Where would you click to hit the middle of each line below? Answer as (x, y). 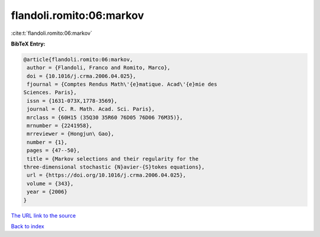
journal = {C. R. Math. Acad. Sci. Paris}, (91, 109)
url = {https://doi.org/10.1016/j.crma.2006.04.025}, (106, 175)
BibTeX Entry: (28, 44)
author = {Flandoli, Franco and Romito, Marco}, (99, 68)
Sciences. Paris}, (50, 92)
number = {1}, (47, 142)
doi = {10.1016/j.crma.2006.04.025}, (81, 76)
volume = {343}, (50, 184)
